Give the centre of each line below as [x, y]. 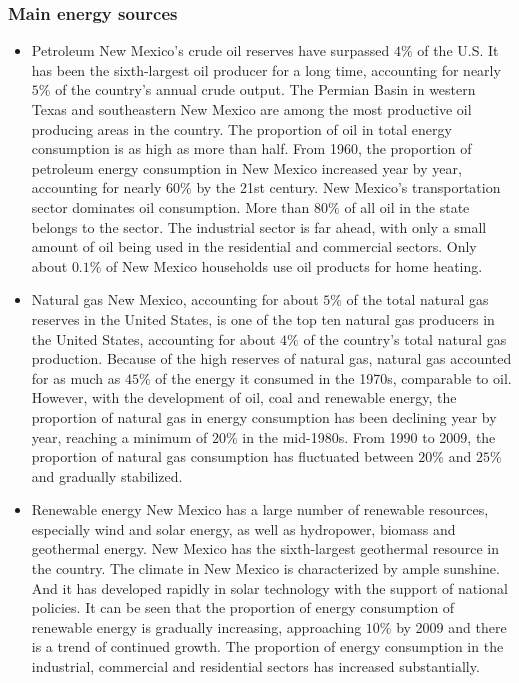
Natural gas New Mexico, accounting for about [175, 299]
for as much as [76, 377]
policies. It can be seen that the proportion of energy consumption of [243, 607]
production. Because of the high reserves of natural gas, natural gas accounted [271, 358]
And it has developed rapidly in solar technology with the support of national [269, 587]
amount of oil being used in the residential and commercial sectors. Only [254, 246]
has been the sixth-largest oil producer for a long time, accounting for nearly [266, 69]
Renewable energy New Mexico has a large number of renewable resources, [260, 509]
